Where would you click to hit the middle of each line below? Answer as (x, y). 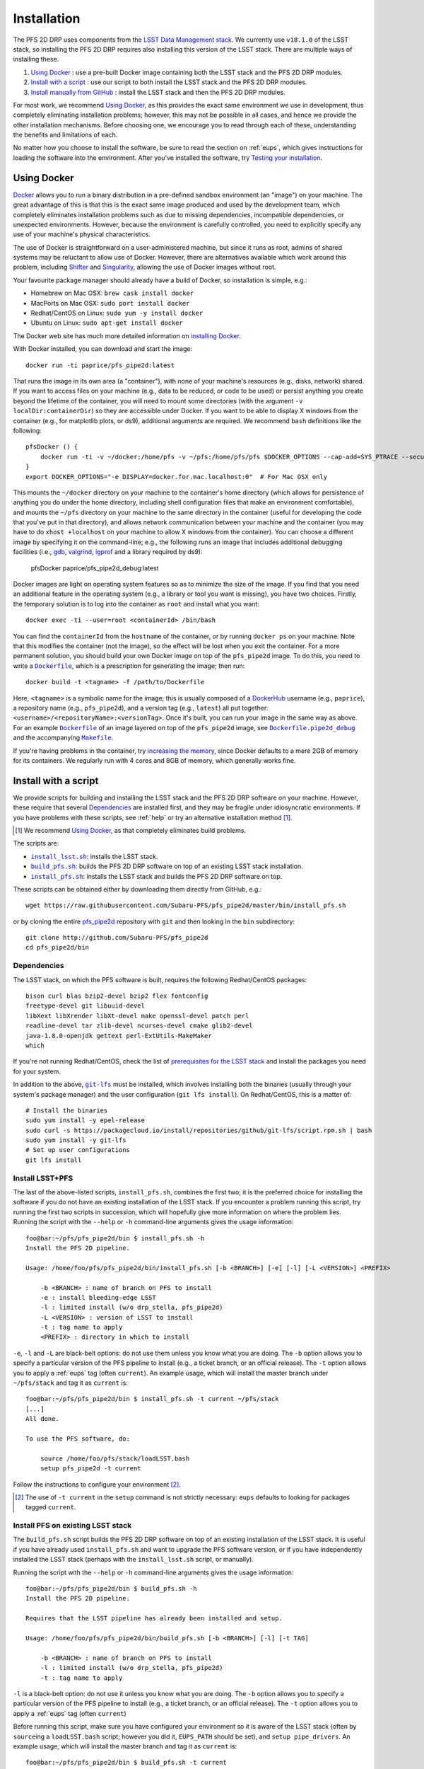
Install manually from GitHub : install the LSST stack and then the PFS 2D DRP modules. (158, 92)
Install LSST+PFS (43, 1178)
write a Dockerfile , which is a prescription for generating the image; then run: (129, 666)
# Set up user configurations (78, 1150)
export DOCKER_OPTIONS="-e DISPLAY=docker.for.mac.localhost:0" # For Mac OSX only (177, 477)
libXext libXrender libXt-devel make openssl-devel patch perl (137, 1016)
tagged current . (51, 1507)
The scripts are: (36, 843)
